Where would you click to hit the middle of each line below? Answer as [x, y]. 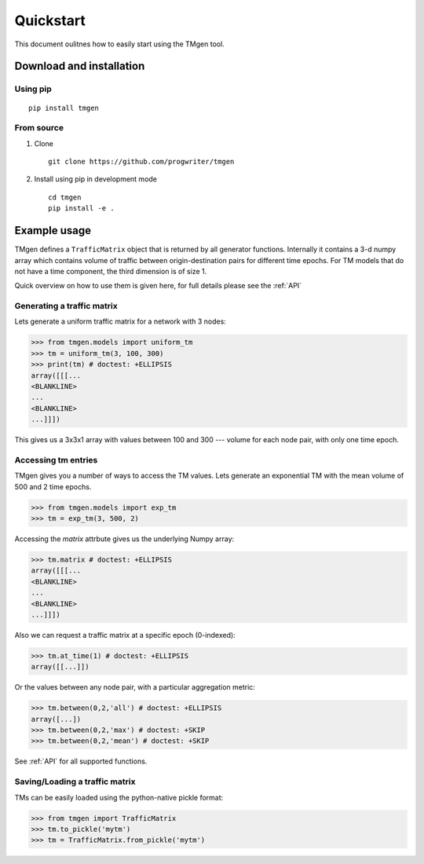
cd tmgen [65, 197]
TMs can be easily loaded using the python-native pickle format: [119, 797]
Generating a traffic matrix [66, 306]
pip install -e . [81, 209]
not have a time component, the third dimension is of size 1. [111, 271]
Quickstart [50, 20]
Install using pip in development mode [95, 179]
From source [39, 128]
